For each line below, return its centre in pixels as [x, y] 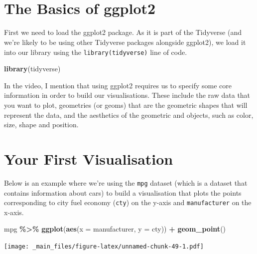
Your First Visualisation [89, 158]
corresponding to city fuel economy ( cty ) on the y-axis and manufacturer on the [128, 202]
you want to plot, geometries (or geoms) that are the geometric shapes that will [126, 105]
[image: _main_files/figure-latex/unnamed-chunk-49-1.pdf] [104, 246]
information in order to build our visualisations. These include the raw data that [127, 95]
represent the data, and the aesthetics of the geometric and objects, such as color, [129, 115]
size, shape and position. [41, 125]
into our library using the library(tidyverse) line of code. [96, 52]
